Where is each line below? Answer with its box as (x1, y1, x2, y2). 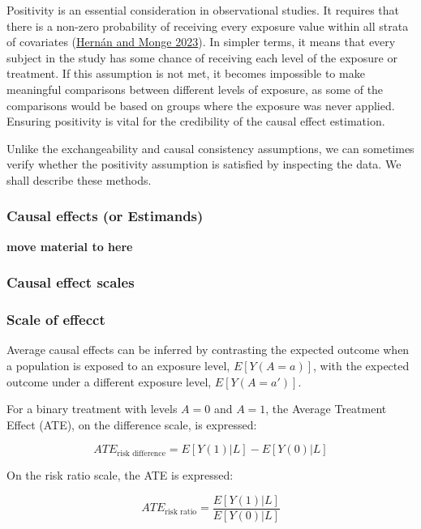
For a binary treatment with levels (6, 400, 178, 417)
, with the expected (313, 357, 410, 373)
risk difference (117, 449, 166, 458)
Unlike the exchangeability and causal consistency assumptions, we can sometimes (6, 139, 415, 156)
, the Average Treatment (265, 400, 387, 417)
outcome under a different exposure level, (6, 373, 212, 390)
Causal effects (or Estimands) (6, 206, 204, 226)
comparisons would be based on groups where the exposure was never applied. (6, 96, 395, 113)
